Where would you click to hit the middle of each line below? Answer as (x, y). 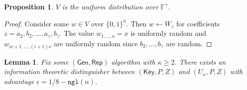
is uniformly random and (169, 33)
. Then (136, 23)
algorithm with (133, 61)
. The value (77, 33)
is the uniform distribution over (110, 6)
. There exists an (200, 61)
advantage (19, 81)
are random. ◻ (189, 43)
